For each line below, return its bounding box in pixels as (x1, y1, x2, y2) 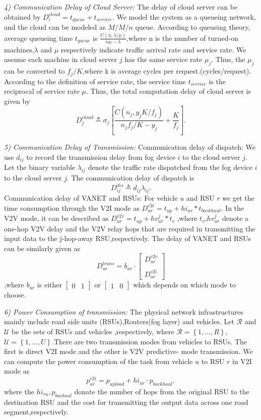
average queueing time (4, 32, 73, 43)
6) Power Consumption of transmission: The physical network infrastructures (4, 306, 243, 317)
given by (4, 95, 30, 106)
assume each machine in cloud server (4, 54, 117, 65)
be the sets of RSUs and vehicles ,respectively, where (12, 326, 174, 337)
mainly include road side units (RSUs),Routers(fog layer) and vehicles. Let (4, 316, 234, 327)
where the (4, 386, 34, 396)
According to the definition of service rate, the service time (4, 76, 186, 86)
